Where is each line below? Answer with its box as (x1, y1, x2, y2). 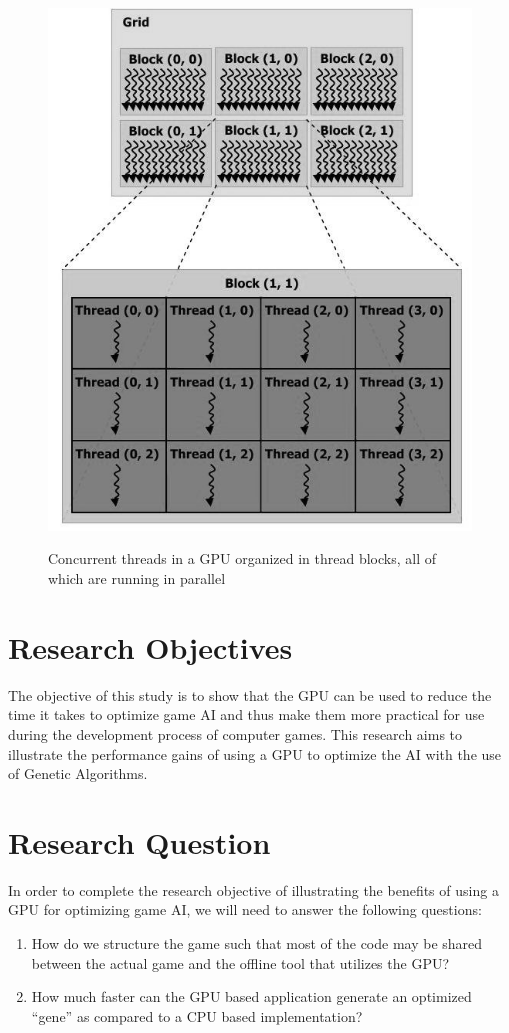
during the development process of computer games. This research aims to (8, 723, 463, 744)
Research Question (8, 821, 271, 862)
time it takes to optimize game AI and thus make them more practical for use (8, 704, 485, 725)
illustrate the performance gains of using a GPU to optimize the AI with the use (8, 743, 502, 764)
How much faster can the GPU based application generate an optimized (31, 986, 472, 1007)
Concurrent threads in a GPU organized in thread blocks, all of (48, 548, 437, 569)
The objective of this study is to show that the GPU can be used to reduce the (8, 684, 492, 705)
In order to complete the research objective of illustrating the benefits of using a (8, 879, 499, 900)
